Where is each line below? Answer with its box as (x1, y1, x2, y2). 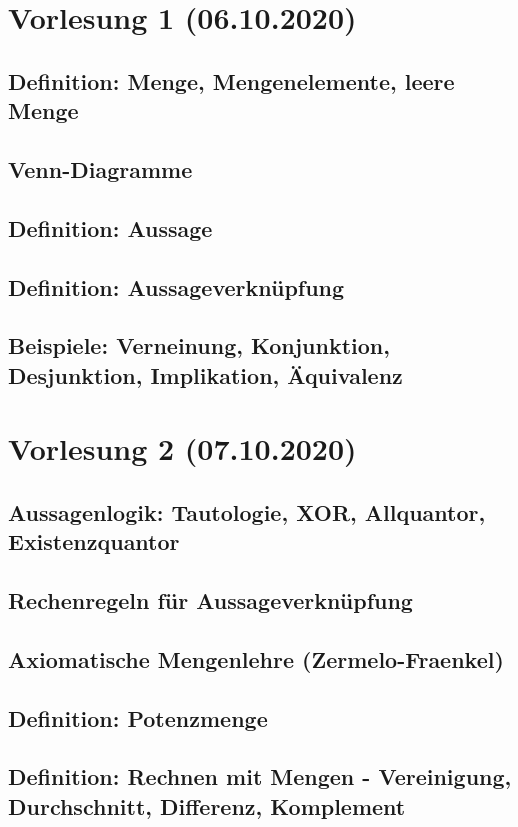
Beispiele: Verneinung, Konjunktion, (8, 330, 390, 361)
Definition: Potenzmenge (8, 702, 268, 733)
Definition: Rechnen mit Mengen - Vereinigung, (8, 761, 512, 792)
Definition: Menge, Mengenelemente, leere (8, 65, 455, 96)
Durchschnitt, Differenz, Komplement (8, 790, 406, 821)
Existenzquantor (8, 526, 180, 557)
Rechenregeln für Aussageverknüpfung (8, 585, 413, 615)
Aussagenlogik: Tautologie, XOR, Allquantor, (8, 496, 486, 527)
